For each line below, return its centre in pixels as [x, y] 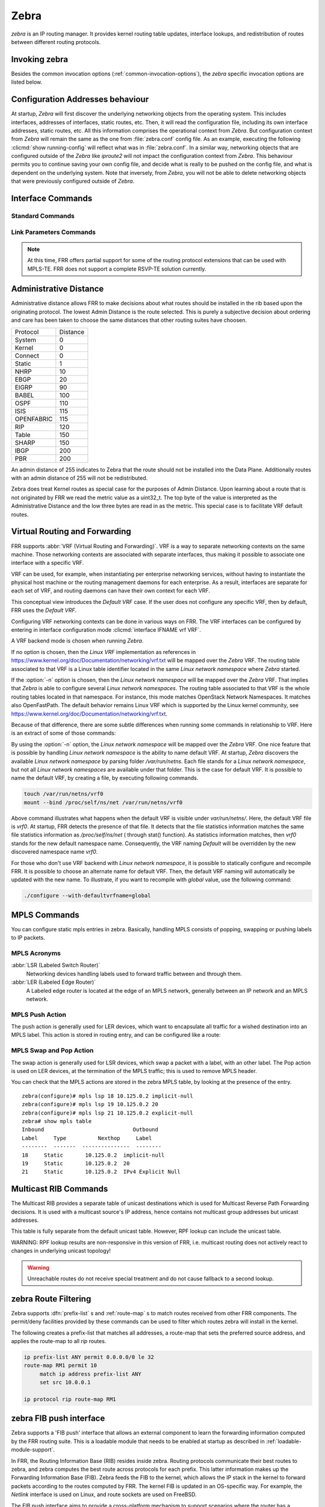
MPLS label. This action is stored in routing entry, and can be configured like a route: [116, 1035]
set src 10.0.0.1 [65, 1383]
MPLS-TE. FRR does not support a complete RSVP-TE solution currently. [117, 269]
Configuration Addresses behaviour [80, 99]
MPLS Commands [45, 915]
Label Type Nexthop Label [87, 1138]
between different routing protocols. [56, 42]
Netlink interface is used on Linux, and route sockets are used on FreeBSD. [104, 1494]
